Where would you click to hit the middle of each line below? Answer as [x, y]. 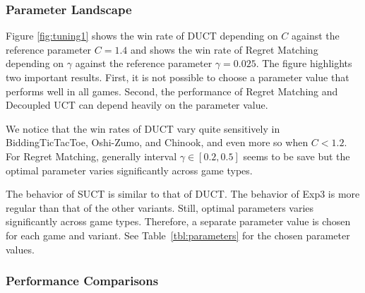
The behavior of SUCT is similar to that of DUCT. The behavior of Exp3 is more [183, 194]
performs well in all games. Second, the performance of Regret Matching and [172, 91]
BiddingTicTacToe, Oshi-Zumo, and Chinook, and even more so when [157, 142]
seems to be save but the [297, 156]
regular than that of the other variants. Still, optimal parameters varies [160, 207]
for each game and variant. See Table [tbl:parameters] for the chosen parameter [178, 235]
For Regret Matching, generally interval [91, 156]
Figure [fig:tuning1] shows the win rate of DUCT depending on [142, 36]
